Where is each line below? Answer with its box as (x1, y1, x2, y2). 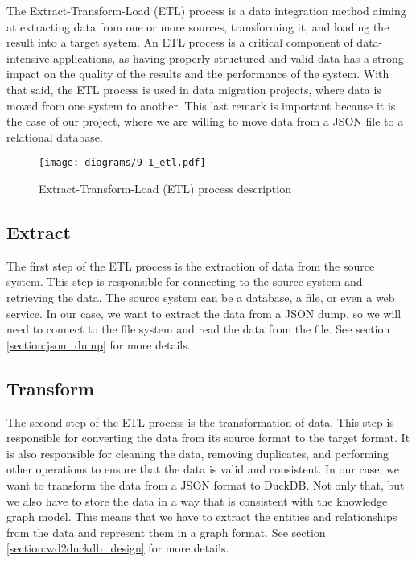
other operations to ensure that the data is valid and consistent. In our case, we (6, 461, 399, 477)
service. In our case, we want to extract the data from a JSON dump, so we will (6, 304, 402, 321)
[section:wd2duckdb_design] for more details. (6, 539, 229, 556)
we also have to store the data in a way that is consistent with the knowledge (6, 492, 388, 509)
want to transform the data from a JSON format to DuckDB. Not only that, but (6, 476, 405, 493)
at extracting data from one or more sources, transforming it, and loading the (6, 18, 389, 35)
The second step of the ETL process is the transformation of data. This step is (6, 413, 394, 430)
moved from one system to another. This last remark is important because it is (6, 97, 396, 114)
